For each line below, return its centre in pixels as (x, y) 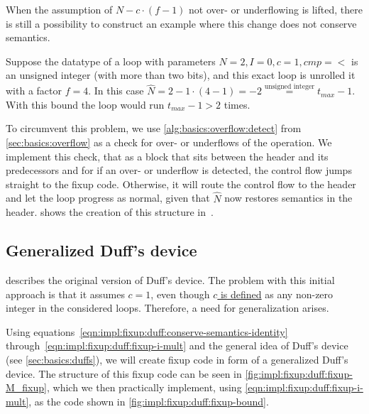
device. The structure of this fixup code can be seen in (124, 373)
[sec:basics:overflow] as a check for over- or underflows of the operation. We (169, 142)
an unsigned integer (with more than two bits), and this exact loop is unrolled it (181, 75)
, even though (180, 294)
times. (237, 104)
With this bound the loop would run (85, 104)
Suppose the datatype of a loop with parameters (111, 61)
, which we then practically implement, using (144, 387)
